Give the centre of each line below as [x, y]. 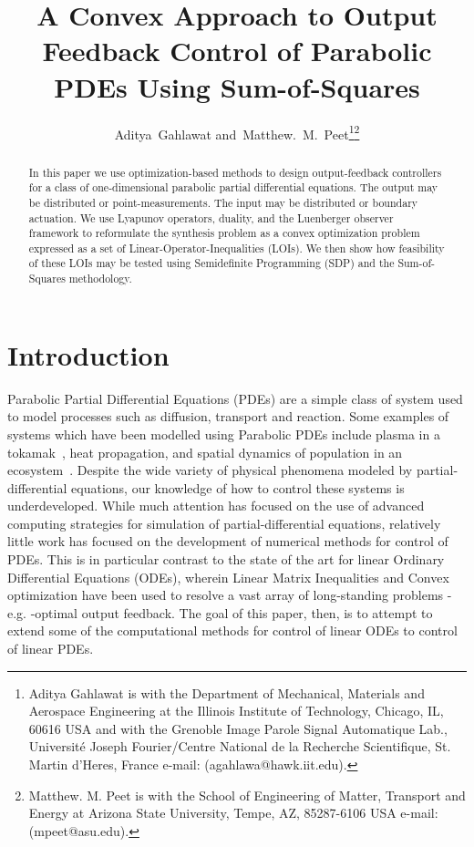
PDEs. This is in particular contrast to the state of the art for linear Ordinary [226, 559]
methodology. [100, 279]
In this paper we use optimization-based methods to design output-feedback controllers [235, 172]
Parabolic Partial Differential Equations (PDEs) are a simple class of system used [235, 398]
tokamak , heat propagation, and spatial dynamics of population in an [205, 452]
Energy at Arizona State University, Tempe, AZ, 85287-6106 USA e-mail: [233, 813]
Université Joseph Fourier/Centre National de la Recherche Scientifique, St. [240, 746]
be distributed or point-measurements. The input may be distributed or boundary [223, 202]
